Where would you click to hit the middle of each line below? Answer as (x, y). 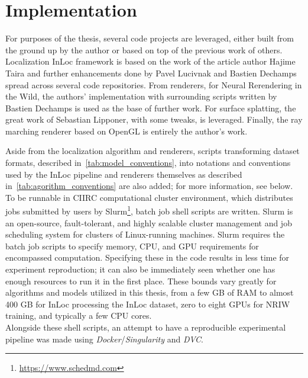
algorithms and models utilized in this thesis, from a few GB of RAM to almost (150, 292)
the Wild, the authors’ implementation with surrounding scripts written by (141, 96)
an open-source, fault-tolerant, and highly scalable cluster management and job (149, 222)
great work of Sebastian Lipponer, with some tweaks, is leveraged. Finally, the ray (154, 119)
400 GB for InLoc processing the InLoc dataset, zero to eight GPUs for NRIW (148, 304)
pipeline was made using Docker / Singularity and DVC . (104, 339)
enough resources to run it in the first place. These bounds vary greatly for (141, 281)
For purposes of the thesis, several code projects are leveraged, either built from (150, 38)
